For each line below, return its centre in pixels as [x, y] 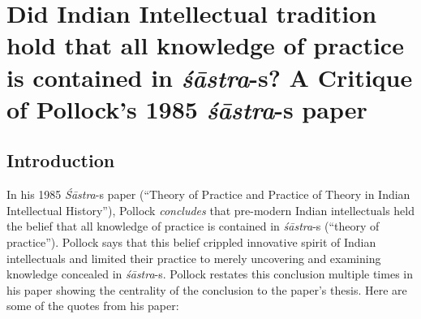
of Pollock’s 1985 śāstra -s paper [187, 109]
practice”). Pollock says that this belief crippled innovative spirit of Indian [191, 241]
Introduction [61, 160]
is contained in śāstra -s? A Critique [210, 77]
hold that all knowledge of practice [205, 45]
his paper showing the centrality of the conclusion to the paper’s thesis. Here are [207, 289]
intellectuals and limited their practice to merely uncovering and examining [194, 258]
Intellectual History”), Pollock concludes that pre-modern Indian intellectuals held [211, 210]
